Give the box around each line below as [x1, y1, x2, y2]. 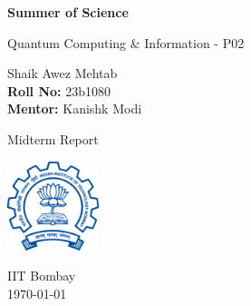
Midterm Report [7, 129, 99, 148]
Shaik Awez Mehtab [7, 64, 118, 83]
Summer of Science [7, 3, 129, 21]
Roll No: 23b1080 [7, 81, 111, 100]
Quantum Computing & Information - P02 [7, 33, 245, 52]
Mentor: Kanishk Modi [7, 99, 142, 118]
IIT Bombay [7, 266, 76, 285]
